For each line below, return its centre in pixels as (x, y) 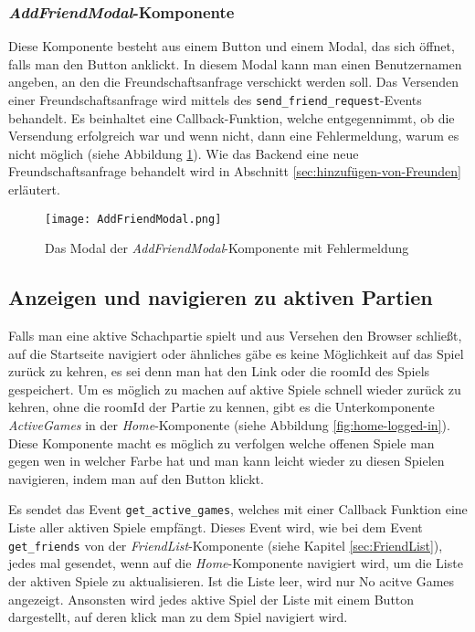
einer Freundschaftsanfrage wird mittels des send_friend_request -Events (215, 100)
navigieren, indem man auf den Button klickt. (136, 478)
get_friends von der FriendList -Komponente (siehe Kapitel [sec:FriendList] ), (226, 545)
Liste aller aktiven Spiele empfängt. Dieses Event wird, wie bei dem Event (216, 527)
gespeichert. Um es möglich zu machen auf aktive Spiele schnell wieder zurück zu (235, 389)
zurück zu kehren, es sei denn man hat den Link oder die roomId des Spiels (219, 371)
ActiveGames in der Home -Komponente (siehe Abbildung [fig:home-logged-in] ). (229, 425)
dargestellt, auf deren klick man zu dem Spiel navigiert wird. (178, 617)
